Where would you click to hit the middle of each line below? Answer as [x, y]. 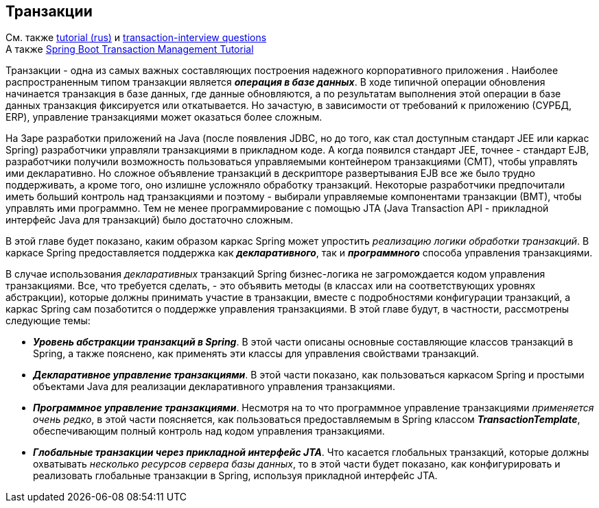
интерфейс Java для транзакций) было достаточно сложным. [150, 220]
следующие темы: [48, 321]
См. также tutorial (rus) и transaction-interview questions [136, 38]
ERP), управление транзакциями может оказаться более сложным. [164, 117]
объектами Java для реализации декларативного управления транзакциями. [214, 387]
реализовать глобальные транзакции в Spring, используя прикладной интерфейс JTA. [235, 476]
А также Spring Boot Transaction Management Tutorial [130, 49]
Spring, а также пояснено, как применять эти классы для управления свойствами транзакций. [256, 354]
